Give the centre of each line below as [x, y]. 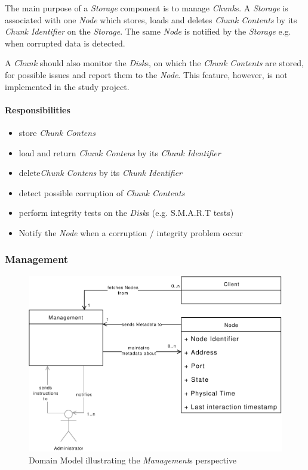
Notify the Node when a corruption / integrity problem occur [131, 232]
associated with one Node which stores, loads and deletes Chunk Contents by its [151, 19]
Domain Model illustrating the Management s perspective [133, 460]
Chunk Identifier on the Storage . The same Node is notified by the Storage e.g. [148, 31]
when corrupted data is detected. [65, 43]
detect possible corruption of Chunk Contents [102, 192]
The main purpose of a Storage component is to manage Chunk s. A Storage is [147, 8]
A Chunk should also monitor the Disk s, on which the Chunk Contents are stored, [154, 63]
